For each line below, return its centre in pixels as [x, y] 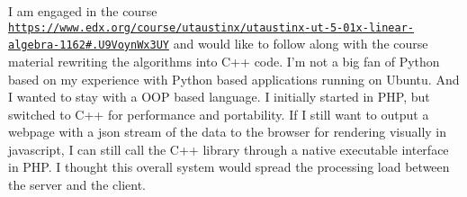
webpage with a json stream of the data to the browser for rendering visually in [228, 132]
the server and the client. [77, 185]
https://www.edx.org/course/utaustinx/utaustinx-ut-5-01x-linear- [211, 27]
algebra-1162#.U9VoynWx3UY [89, 45]
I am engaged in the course [83, 11]
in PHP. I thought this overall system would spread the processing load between [229, 167]
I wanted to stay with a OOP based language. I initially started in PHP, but [219, 97]
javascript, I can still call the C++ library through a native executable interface [229, 149]
